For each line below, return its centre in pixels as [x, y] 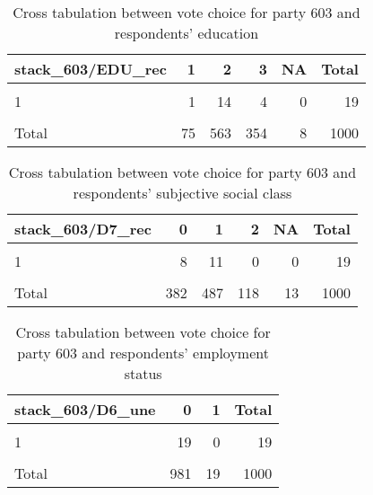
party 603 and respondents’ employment [143, 353]
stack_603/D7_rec [83, 229]
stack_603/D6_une [85, 409]
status [143, 373]
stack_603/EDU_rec [91, 69]
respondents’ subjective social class [182, 193]
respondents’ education [186, 33]
